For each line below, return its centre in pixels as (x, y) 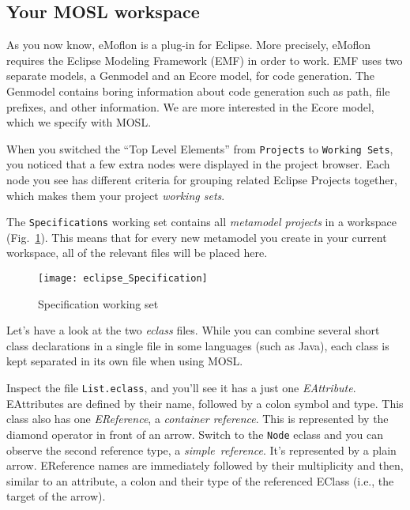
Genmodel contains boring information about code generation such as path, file (198, 91)
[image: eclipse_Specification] (123, 279)
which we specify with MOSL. (79, 122)
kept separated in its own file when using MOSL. (125, 361)
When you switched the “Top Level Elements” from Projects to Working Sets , (200, 148)
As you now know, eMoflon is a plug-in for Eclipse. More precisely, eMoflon (189, 45)
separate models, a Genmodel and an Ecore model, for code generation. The (191, 76)
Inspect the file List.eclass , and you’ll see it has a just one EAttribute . (181, 388)
